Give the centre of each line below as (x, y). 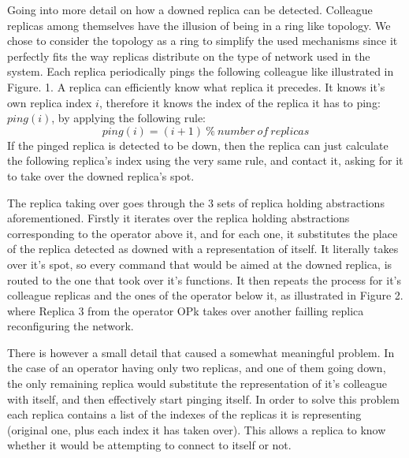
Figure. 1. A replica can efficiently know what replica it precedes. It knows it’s (196, 86)
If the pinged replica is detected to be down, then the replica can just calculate (198, 145)
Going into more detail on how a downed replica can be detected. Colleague (190, 9)
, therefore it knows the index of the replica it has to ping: (240, 102)
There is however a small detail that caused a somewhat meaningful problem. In (201, 352)
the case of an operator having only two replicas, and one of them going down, (197, 368)
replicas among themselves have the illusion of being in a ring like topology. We (199, 25)
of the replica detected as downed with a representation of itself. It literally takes (203, 249)
